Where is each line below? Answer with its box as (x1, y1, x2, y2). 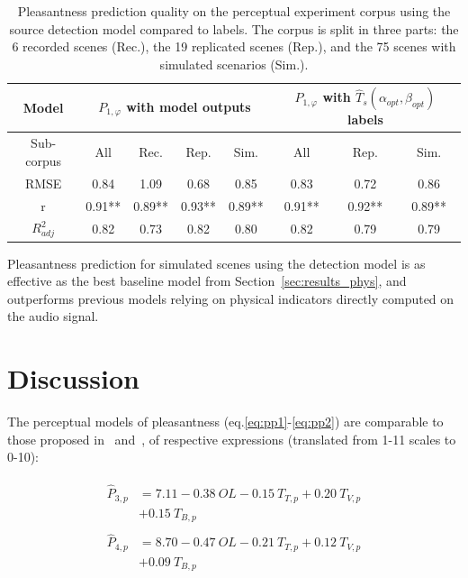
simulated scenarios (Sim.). (159, 54, 309, 73)
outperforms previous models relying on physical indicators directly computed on (7, 289, 454, 307)
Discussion (7, 360, 139, 397)
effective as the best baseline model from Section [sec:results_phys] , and (7, 271, 407, 290)
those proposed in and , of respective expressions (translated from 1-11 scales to (7, 429, 456, 448)
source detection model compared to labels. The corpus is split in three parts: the (9, 19, 459, 38)
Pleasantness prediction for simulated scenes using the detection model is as (7, 253, 426, 272)
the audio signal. (7, 307, 99, 326)
